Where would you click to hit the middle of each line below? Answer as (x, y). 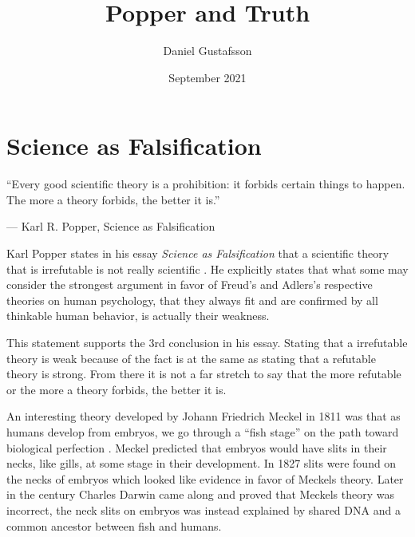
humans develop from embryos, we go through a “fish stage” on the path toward (203, 431)
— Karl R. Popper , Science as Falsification (111, 226)
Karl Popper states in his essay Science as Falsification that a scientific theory (198, 253)
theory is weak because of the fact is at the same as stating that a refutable (191, 358)
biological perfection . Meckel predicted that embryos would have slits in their (197, 447)
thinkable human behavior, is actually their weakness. (138, 316)
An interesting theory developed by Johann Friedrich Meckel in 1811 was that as (204, 416)
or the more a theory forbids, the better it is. (117, 389)
